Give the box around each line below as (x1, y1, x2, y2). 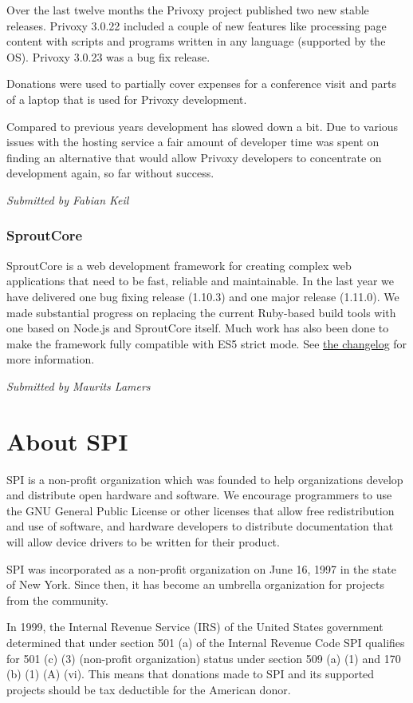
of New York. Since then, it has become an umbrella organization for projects (6, 576, 385, 593)
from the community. (6, 591, 108, 608)
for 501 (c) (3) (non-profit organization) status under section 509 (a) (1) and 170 (6, 649, 401, 666)
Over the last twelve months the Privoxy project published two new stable (6, 2, 369, 18)
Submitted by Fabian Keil (6, 191, 129, 208)
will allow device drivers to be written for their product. (6, 534, 280, 550)
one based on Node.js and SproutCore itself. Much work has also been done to (6, 320, 389, 336)
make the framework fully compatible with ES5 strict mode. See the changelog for (6, 335, 407, 351)
